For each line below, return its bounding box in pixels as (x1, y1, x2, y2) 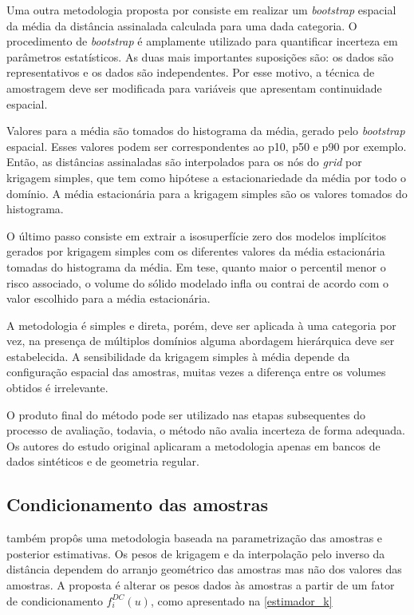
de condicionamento (6, 592, 103, 609)
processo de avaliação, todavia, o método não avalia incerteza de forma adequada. (6, 422, 405, 438)
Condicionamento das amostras (6, 492, 268, 517)
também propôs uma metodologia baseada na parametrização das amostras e (6, 530, 383, 546)
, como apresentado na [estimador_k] (150, 592, 333, 609)
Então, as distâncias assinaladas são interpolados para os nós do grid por (6, 153, 362, 170)
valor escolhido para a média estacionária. (6, 290, 211, 307)
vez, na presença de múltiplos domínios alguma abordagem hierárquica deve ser (6, 332, 395, 349)
